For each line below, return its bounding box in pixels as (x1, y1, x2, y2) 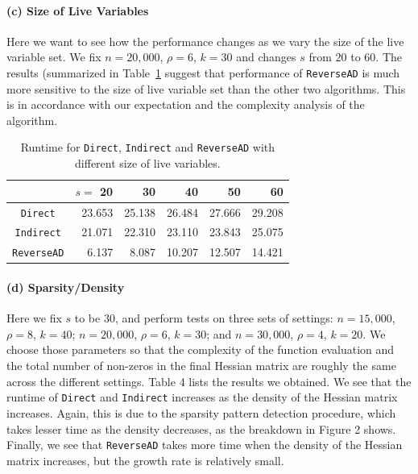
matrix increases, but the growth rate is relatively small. (6, 451, 284, 468)
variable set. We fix (6, 48, 101, 65)
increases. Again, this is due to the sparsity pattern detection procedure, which (6, 404, 396, 421)
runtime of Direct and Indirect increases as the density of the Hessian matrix (6, 389, 398, 405)
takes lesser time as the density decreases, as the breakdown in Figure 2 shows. (6, 420, 396, 437)
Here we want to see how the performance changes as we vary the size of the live (6, 32, 404, 49)
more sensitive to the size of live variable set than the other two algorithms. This (6, 80, 406, 97)
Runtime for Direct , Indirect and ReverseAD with (20, 139, 275, 156)
